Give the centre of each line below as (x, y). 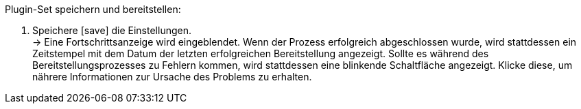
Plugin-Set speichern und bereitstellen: (93, 9)
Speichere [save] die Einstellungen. (112, 30)
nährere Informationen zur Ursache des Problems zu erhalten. (172, 77)
